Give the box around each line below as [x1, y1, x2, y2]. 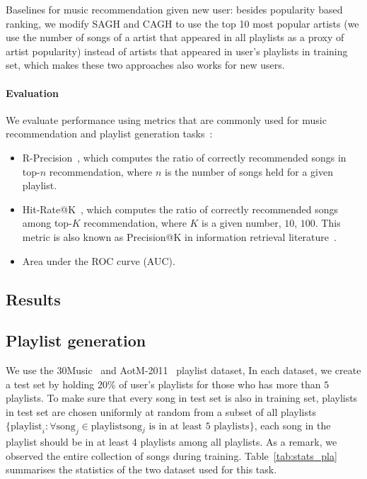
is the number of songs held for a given [165, 164, 333, 179]
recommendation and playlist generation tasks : [6, 126, 213, 141]
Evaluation [6, 85, 59, 100]
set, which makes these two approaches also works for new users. [6, 57, 285, 72]
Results [6, 288, 61, 310]
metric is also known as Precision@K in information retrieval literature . [22, 229, 337, 244]
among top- [22, 215, 72, 230]
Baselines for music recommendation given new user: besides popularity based [6, 2, 343, 16]
